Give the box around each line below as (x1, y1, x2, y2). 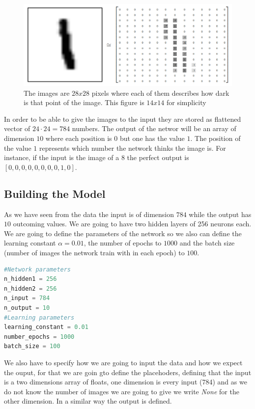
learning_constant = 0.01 (4, 324, 88, 331)
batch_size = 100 (4, 343, 60, 350)
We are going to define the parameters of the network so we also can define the (4, 228, 242, 238)
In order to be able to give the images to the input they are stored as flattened (4, 113, 241, 124)
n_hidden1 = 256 (4, 275, 57, 283)
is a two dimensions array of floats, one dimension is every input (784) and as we (4, 377, 247, 387)
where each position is (45, 133, 112, 143)
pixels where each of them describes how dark (91, 87, 229, 98)
